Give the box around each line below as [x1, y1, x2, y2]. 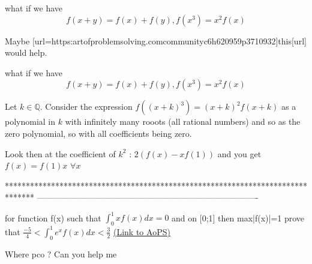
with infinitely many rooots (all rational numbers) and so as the [65, 115, 301, 128]
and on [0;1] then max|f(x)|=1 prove [172, 211, 305, 224]
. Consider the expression [40, 100, 133, 113]
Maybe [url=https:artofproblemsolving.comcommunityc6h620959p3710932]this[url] [5, 34, 307, 47]
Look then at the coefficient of [5, 147, 116, 160]
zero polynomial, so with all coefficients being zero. [5, 127, 192, 139]
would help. [5, 46, 47, 59]
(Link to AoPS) [113, 225, 170, 238]
